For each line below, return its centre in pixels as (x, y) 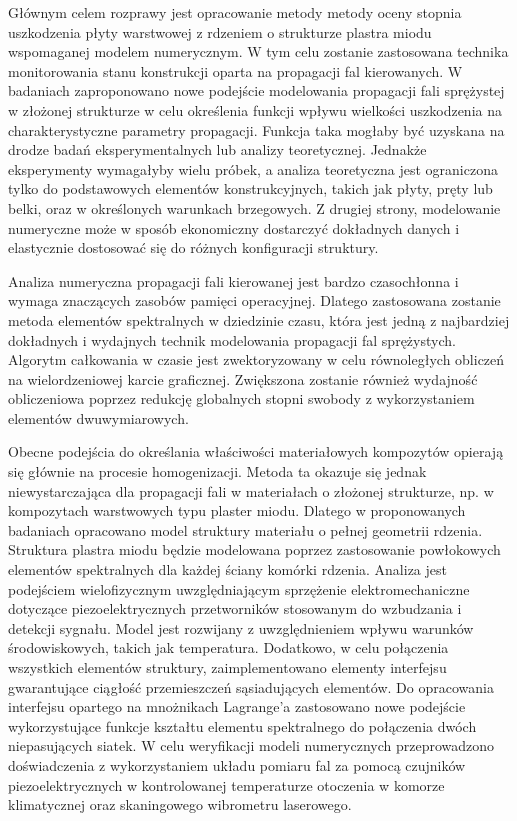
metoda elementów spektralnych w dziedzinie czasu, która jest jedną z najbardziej (259, 319)
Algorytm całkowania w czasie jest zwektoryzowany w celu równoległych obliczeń (256, 359)
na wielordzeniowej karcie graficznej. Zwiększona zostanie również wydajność (243, 378)
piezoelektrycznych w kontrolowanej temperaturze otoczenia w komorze (226, 784)
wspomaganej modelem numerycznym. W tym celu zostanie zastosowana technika (258, 51)
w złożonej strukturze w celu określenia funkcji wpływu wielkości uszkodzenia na (255, 109)
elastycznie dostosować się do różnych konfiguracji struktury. (193, 247)
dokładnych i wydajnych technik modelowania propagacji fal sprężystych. (232, 339)
